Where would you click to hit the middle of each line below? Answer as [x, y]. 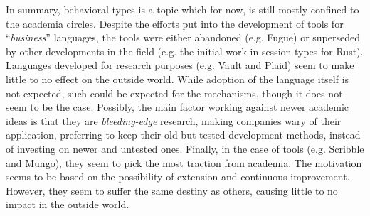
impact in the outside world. [68, 204]
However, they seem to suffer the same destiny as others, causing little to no [172, 190]
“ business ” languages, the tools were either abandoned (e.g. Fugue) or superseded [183, 37]
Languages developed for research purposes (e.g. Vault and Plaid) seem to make [180, 65]
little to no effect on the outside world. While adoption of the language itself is [178, 79]
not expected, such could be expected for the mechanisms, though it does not [174, 93]
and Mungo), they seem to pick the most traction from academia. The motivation [184, 162]
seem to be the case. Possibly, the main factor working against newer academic [178, 107]
